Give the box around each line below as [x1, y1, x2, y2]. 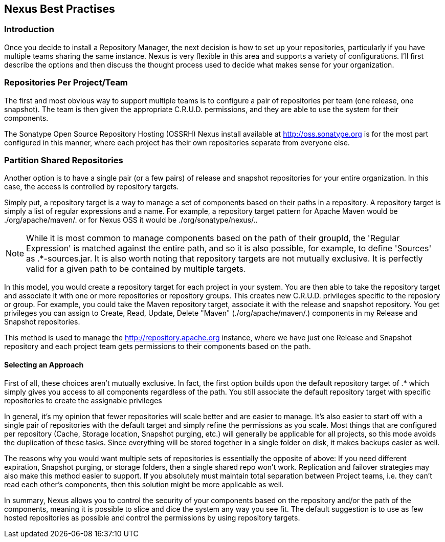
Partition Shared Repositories [4, 155, 123, 165]
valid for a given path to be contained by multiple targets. [26, 264, 246, 274]
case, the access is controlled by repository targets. [4, 182, 179, 191]
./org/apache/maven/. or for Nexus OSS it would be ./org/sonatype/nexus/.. [4, 215, 258, 225]
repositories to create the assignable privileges [4, 396, 162, 405]
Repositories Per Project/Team [4, 77, 128, 88]
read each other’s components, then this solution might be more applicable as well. [4, 480, 284, 489]
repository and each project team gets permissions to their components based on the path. [4, 342, 311, 351]
